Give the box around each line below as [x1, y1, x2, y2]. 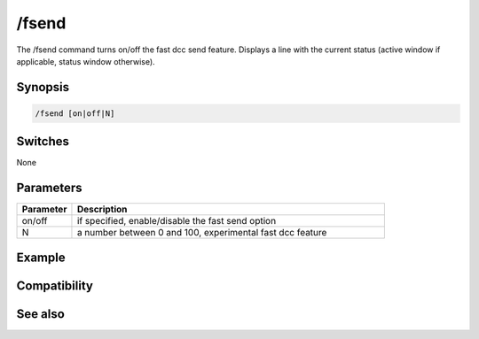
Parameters [16, 181, 82, 196]
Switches [16, 134, 70, 150]
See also [16, 306, 66, 321]
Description [76, 204, 128, 216]
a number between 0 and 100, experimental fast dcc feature [76, 227, 327, 239]
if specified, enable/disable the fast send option [76, 215, 277, 227]
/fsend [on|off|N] [35, 108, 115, 119]
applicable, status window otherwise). [16, 56, 155, 66]
